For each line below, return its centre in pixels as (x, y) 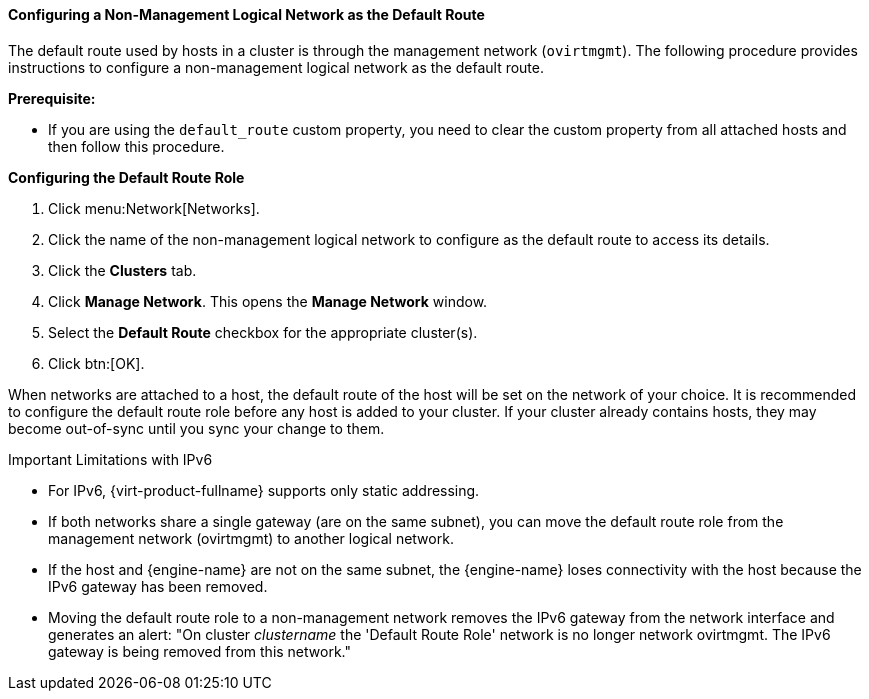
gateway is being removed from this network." (199, 651)
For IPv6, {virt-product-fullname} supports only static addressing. (264, 490)
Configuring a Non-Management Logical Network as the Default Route (246, 14)
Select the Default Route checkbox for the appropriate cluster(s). (263, 332)
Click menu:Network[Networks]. (154, 208)
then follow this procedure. (136, 146)
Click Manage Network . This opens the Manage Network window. (268, 301)
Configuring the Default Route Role (126, 177)
